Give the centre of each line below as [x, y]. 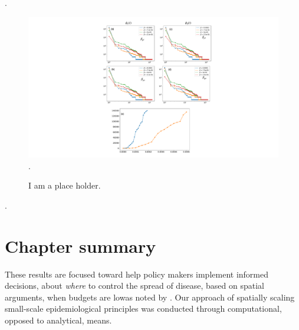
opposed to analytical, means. [58, 320]
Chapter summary [80, 245]
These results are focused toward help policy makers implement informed [137, 274]
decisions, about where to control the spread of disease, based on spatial [134, 286]
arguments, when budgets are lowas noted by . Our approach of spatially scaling [150, 297]
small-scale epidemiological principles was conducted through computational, [143, 308]
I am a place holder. [65, 185]
